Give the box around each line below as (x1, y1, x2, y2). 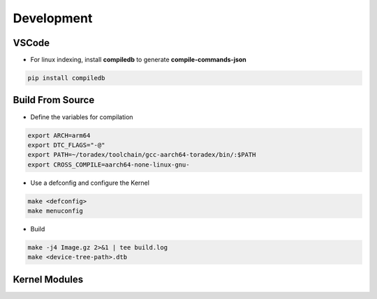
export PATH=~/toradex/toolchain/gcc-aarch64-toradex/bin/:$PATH (27, 151, 256, 159)
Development (13, 10, 93, 26)
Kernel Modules (13, 273, 84, 285)
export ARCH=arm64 (27, 131, 91, 139)
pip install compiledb (27, 74, 105, 82)
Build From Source (13, 94, 95, 106)
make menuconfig (27, 207, 84, 215)
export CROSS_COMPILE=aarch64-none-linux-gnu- (27, 160, 190, 169)
